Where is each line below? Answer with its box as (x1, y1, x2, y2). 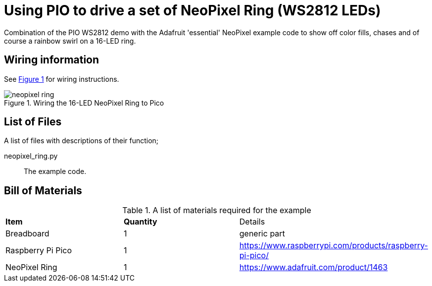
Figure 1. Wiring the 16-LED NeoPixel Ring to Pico (4, 98, 164, 107)
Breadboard (5, 229, 49, 239)
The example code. (24, 167, 87, 176)
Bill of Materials (4, 184, 82, 197)
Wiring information (4, 54, 99, 66)
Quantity (123, 217, 157, 227)
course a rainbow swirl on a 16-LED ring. (4, 36, 136, 45)
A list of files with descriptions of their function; (4, 136, 159, 145)
